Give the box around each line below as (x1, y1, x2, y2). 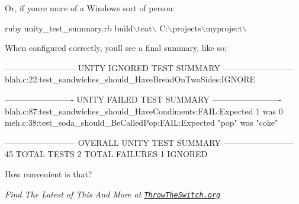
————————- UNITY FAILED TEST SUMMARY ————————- (5, 93, 282, 105)
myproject (205, 21, 242, 34)
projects (172, 21, 201, 34)
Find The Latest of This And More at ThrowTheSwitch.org (5, 187, 221, 200)
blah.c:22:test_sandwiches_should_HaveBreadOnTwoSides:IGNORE (5, 73, 256, 85)
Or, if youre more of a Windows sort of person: (5, 2, 175, 14)
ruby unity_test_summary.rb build (5, 21, 133, 34)
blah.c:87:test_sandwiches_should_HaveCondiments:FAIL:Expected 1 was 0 (5, 104, 283, 117)
